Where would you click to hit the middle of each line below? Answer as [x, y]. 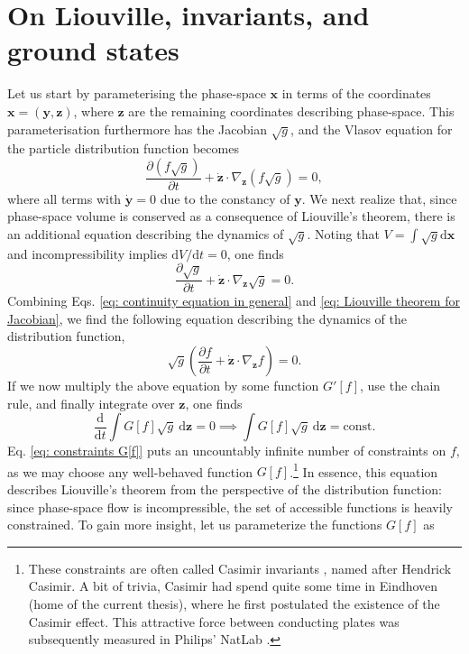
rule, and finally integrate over [91, 403]
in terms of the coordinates [356, 93]
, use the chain [400, 386]
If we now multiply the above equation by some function [163, 386]
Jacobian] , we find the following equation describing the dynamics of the [207, 318]
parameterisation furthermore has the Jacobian [137, 129]
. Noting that [343, 234]
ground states [93, 50]
